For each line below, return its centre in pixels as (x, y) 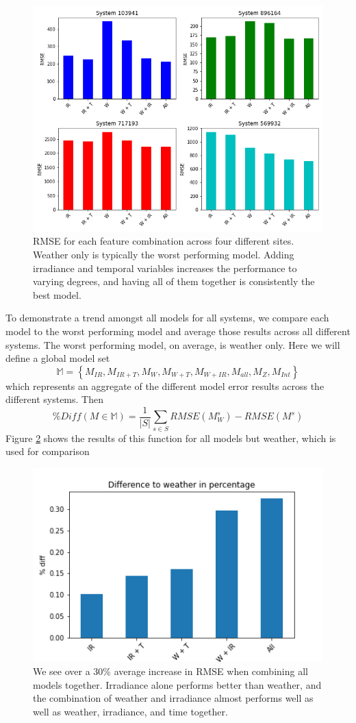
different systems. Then (54, 399)
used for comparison (48, 451)
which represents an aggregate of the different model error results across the (165, 385)
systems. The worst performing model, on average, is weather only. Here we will (173, 344)
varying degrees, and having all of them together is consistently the (174, 281)
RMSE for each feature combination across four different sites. (164, 241)
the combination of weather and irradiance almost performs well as (173, 698)
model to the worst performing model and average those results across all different (178, 331)
